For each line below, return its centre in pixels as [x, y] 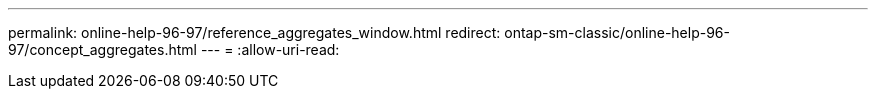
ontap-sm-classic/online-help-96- [617, 32]
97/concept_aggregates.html [102, 49]
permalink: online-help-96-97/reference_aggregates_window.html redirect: [254, 32]
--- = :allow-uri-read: [270, 49]
